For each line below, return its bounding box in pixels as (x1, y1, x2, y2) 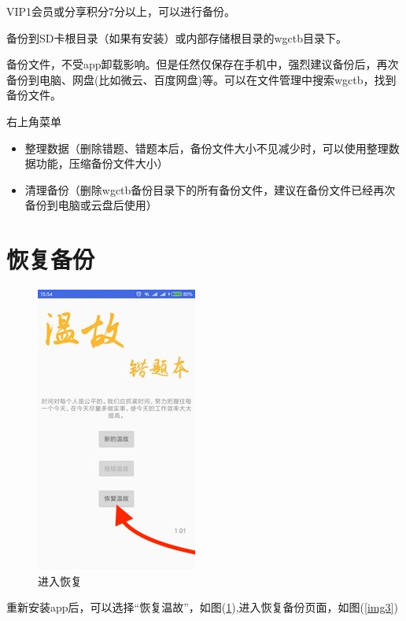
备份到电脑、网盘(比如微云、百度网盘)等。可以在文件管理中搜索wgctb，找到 (6, 71, 397, 87)
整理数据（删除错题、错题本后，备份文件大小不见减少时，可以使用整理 (24, 139, 389, 156)
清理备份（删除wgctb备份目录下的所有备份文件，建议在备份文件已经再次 (24, 181, 396, 198)
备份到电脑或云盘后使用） (24, 197, 157, 213)
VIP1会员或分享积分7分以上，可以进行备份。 (6, 3, 236, 19)
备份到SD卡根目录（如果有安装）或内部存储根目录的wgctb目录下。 (6, 29, 348, 46)
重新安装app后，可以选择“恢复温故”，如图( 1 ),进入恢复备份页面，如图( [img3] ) (6, 599, 398, 615)
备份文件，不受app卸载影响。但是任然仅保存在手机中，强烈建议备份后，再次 (6, 56, 399, 72)
